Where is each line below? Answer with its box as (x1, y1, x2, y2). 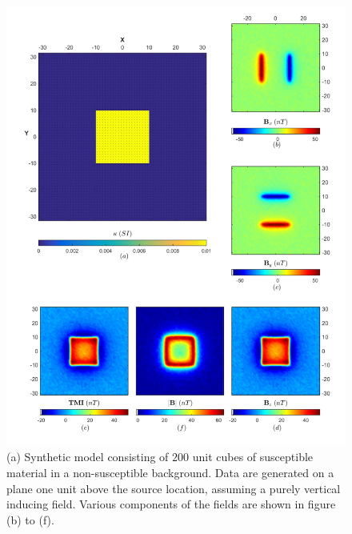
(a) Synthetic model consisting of (6, 448, 169, 465)
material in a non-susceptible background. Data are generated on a (6, 464, 334, 481)
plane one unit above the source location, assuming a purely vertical (6, 480, 341, 496)
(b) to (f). (6, 511, 54, 528)
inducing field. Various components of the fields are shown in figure (6, 496, 336, 512)
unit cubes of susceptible (192, 448, 314, 465)
